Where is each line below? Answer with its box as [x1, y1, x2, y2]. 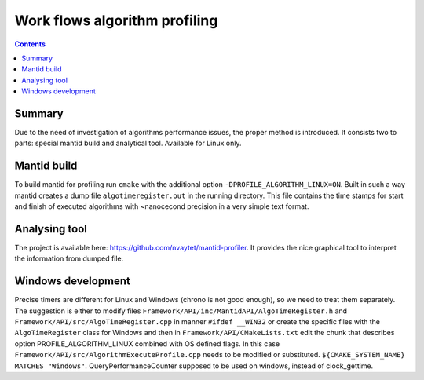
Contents [14, 39, 46, 49]
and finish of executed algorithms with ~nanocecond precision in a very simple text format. [14, 202, 309, 211]
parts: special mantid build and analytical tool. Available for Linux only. [14, 138, 242, 148]
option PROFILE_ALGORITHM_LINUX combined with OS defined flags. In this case [14, 338, 280, 349]
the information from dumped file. [14, 254, 124, 263]
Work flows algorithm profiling [14, 12, 218, 29]
